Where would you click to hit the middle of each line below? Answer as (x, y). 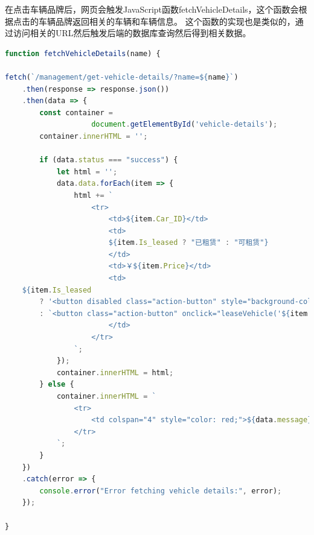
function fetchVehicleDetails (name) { (83, 53)
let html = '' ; (87, 172)
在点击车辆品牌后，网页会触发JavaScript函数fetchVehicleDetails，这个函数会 (152, 9)
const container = (76, 112)
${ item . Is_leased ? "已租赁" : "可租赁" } (188, 243)
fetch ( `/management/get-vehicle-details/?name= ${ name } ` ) (122, 77)
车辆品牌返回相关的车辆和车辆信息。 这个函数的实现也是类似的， (167, 21)
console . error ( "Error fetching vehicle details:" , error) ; (161, 491)
